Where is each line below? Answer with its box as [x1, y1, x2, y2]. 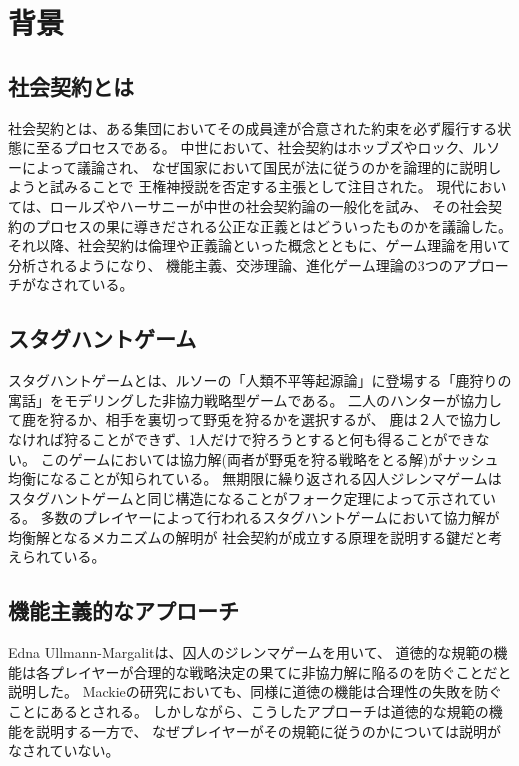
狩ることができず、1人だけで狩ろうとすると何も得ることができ [63, 428, 476, 449]
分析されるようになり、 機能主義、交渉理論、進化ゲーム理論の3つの [8, 254, 453, 275]
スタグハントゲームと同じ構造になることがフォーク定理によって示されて [8, 487, 483, 508]
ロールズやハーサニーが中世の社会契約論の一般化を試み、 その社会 [49, 195, 489, 216]
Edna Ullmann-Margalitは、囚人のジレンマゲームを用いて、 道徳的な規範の [8, 642, 494, 663]
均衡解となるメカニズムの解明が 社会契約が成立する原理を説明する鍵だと [8, 526, 489, 547]
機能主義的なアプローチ [8, 595, 239, 626]
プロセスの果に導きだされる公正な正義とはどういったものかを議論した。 [35, 215, 512, 236]
